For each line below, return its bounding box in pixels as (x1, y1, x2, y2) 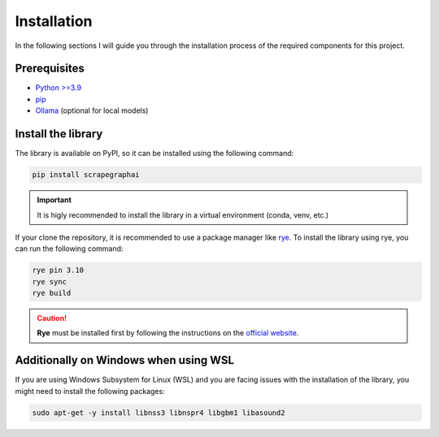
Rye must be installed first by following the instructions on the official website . (37, 328, 299, 338)
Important (37, 195, 72, 205)
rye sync (32, 277, 67, 286)
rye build (32, 288, 72, 298)
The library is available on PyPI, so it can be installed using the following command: (15, 149, 294, 158)
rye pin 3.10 (32, 266, 85, 275)
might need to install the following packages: (15, 386, 166, 396)
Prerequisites (15, 62, 85, 76)
